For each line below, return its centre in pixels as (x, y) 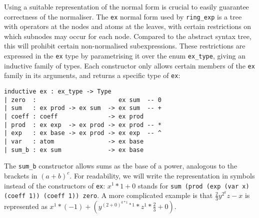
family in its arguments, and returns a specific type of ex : (92, 75)
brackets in (21, 175)
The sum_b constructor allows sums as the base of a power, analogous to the (121, 166)
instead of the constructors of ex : (55, 185)
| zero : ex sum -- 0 (83, 100)
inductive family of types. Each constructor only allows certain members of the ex (129, 65)
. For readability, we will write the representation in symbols (162, 175)
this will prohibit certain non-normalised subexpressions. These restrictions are (125, 46)
